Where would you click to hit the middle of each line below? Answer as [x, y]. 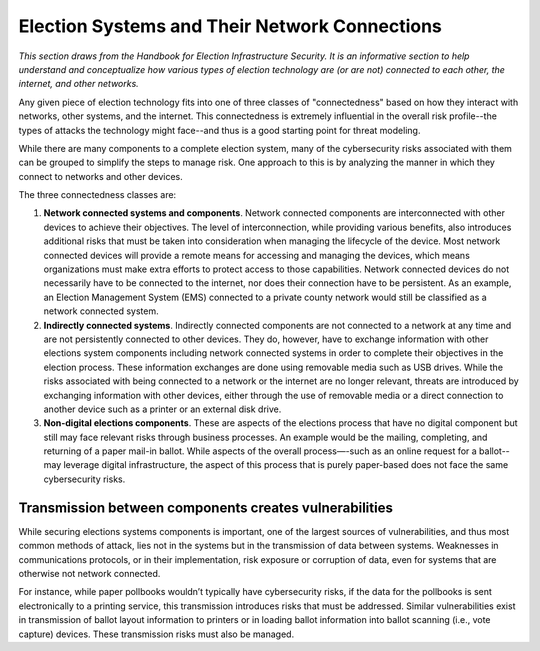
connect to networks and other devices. [101, 176]
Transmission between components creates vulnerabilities [206, 507]
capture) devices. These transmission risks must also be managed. [156, 634]
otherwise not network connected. [89, 573]
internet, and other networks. [78, 84]
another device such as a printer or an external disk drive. [162, 409]
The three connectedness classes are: [97, 195]
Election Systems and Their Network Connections [230, 26]
